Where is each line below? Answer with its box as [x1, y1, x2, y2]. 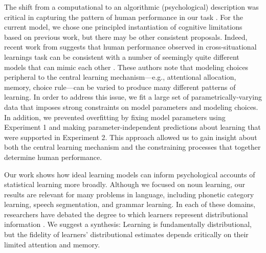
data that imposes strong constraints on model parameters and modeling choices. [4, 101, 258, 112]
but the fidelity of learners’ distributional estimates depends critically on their [4, 229, 249, 240]
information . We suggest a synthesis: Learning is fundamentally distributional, [4, 219, 252, 229]
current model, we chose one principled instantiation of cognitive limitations [4, 21, 242, 32]
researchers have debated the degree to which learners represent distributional [4, 209, 248, 219]
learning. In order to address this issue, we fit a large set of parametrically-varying [4, 91, 262, 102]
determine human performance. [4, 151, 102, 162]
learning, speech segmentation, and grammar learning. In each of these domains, [4, 199, 256, 210]
